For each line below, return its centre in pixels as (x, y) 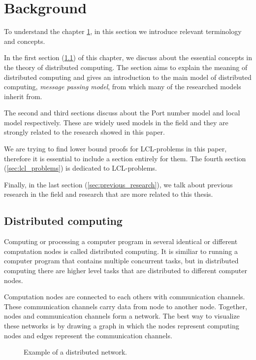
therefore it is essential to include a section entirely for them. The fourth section (125, 158)
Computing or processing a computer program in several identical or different (121, 241)
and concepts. (25, 41)
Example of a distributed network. (75, 352)
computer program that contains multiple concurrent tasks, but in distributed (121, 261)
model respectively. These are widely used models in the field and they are (116, 122)
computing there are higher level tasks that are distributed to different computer (126, 270)
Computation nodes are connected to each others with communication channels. (125, 297)
